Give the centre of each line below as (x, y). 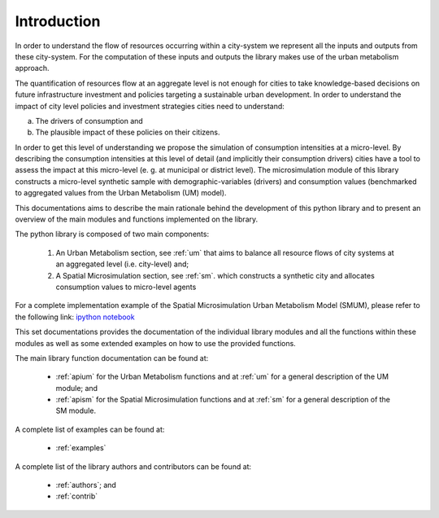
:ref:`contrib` (77, 496)
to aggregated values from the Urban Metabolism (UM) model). (121, 193)
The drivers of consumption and (89, 121)
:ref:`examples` (81, 448)
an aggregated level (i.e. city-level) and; (122, 264)
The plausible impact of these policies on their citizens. (128, 132)
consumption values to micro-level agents (126, 287)
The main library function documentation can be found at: (112, 358)
